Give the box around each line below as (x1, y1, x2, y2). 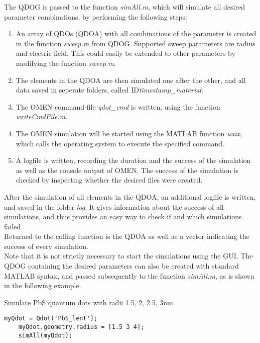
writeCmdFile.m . (16, 111, 68, 122)
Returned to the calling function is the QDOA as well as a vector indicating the (4, 231, 249, 241)
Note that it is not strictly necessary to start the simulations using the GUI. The (4, 250, 253, 261)
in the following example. (4, 280, 81, 291)
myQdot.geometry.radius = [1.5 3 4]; (18, 323, 145, 331)
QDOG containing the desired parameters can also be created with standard (4, 261, 239, 271)
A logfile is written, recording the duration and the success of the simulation (16, 155, 251, 165)
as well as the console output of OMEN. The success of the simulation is (16, 164, 239, 175)
